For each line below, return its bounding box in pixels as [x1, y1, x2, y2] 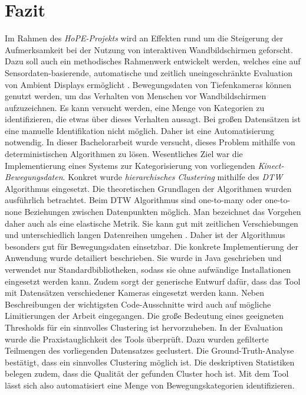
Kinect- [258, 159, 284, 171]
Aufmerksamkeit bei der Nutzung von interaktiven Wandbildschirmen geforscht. [5, 43, 293, 56]
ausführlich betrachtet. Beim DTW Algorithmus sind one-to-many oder [5, 194, 262, 206]
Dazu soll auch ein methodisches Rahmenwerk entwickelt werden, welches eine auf [5, 55, 301, 67]
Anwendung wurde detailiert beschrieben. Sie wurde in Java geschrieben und [5, 252, 282, 264]
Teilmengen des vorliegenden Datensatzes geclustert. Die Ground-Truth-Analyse [5, 344, 294, 357]
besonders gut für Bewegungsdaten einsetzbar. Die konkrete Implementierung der [5, 240, 298, 252]
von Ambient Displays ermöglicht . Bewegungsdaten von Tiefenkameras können [5, 78, 292, 90]
